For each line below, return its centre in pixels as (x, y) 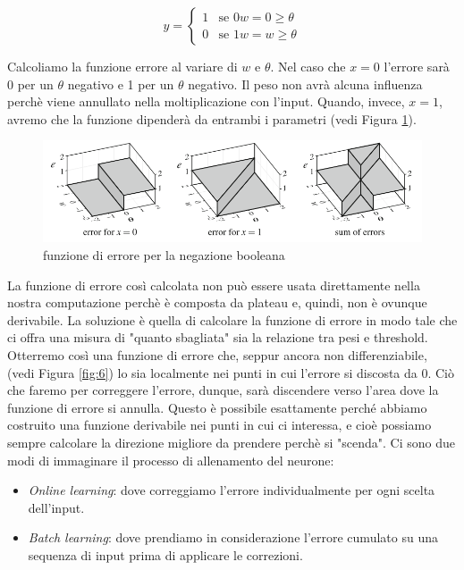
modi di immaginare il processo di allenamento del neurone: (171, 460)
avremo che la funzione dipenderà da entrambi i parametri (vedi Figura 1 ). (212, 118)
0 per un (30, 84)
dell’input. (56, 507)
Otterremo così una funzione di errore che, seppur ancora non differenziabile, (217, 355)
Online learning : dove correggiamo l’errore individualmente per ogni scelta (232, 490)
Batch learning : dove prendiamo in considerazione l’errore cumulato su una (233, 537)
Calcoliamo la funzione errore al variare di (122, 66)
